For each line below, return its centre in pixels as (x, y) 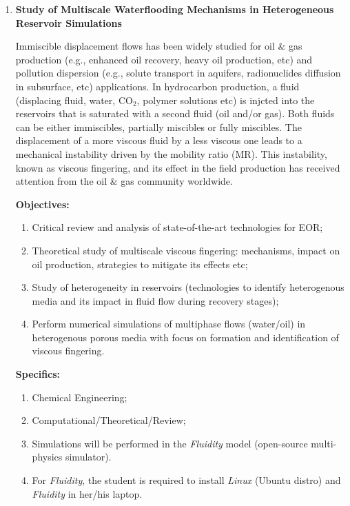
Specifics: (38, 374)
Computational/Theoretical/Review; (109, 420)
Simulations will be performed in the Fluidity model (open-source (170, 443)
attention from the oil (61, 181)
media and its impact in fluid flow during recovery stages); (155, 300)
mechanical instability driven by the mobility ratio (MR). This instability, (171, 153)
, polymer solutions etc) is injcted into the (226, 100)
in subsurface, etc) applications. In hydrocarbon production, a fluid (157, 86)
